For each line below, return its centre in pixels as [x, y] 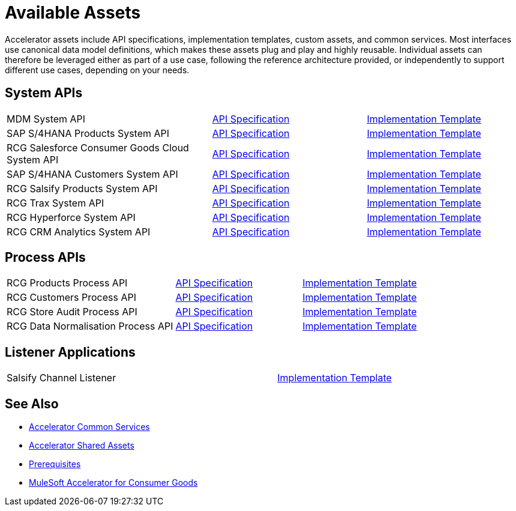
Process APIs [45, 258]
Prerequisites [55, 464]
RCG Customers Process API [71, 298]
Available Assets [73, 13]
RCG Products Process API [67, 283]
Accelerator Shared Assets [82, 446]
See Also [32, 404]
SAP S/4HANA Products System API [88, 133]
